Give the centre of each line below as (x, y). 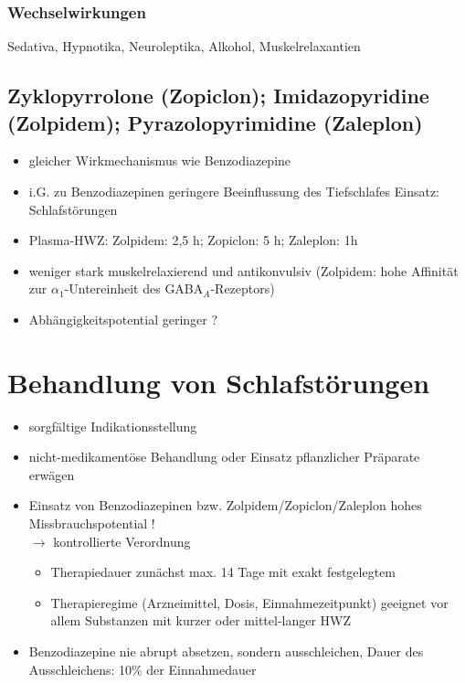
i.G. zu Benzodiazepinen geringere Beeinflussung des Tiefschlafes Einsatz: (234, 191)
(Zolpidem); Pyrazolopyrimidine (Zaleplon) (215, 122)
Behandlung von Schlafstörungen (219, 382)
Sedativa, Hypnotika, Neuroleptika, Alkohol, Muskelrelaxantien (184, 46)
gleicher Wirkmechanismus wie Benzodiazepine (160, 160)
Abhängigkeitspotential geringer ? (123, 319)
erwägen (52, 474)
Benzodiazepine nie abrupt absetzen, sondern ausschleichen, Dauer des (226, 651)
